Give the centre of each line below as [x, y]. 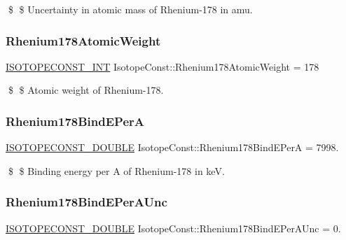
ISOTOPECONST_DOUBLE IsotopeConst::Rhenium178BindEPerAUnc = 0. [173, 228]
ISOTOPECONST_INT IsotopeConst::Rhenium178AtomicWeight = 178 [162, 66]
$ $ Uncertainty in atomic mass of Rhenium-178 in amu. [130, 9]
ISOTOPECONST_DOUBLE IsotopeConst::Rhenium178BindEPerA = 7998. [172, 147]
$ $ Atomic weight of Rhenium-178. [86, 90]
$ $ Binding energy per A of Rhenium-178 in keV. [116, 170]
